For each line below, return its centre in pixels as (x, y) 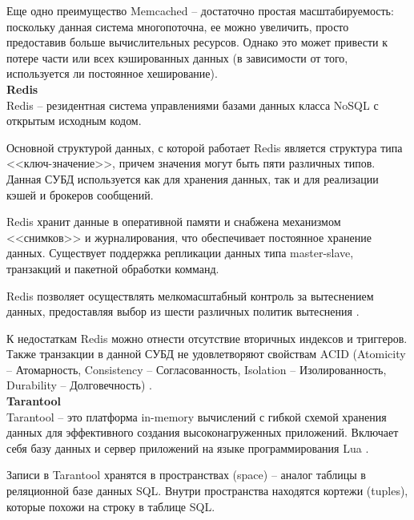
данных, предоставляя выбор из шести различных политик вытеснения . (183, 311)
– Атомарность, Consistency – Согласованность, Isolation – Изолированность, (197, 369)
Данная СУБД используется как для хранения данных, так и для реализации (193, 178)
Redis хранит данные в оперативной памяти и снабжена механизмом (174, 222)
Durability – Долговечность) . (79, 385)
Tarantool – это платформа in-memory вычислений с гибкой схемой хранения (197, 416)
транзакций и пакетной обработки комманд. (113, 268)
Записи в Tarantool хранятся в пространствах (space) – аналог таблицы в (186, 475)
